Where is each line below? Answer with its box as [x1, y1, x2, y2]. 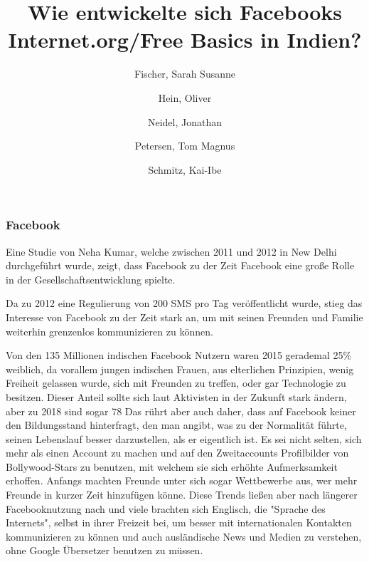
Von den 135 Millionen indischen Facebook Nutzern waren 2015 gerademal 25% [6, 348, 352, 363]
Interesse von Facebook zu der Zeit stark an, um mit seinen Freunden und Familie [6, 309, 363, 324]
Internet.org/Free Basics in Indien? [8, 25, 362, 54]
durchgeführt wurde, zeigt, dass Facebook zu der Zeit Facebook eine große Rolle [6, 258, 355, 273]
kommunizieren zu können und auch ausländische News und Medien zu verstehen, [6, 529, 362, 543]
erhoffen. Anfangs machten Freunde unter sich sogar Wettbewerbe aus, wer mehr [6, 473, 358, 488]
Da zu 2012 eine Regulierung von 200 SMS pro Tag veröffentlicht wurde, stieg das [6, 296, 363, 311]
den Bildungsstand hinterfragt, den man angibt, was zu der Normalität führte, [6, 417, 347, 432]
